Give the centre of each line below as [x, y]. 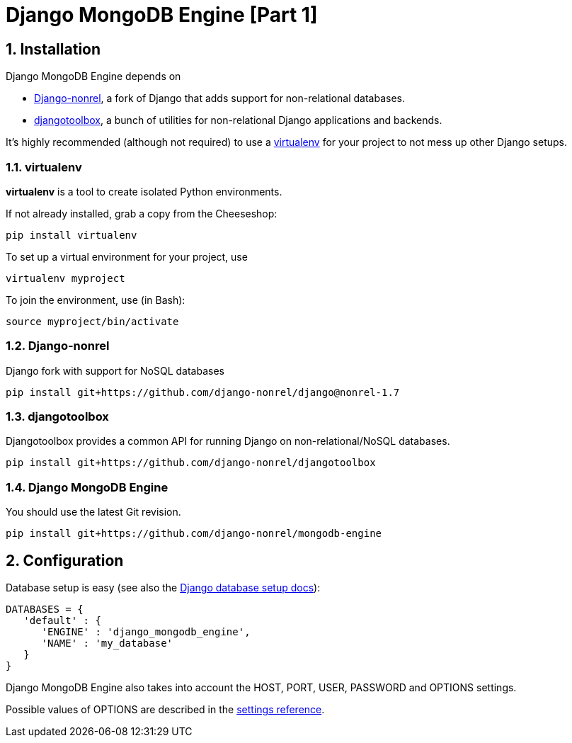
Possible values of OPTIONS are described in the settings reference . [165, 710]
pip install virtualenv [71, 235]
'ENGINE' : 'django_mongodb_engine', [146, 632]
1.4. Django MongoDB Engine [87, 487]
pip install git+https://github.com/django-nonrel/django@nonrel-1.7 [203, 392]
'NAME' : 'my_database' [107, 643]
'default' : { [62, 621]
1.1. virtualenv [44, 167]
